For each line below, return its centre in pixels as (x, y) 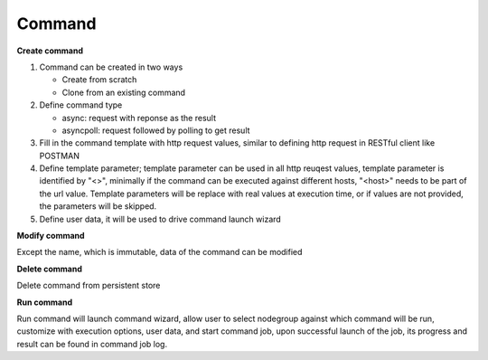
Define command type (81, 105)
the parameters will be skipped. (98, 206)
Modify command (51, 236)
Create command (50, 51)
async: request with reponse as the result (139, 118)
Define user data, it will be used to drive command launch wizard (160, 219)
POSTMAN (60, 156)
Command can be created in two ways (111, 67)
